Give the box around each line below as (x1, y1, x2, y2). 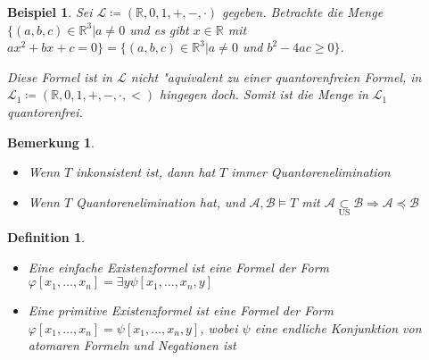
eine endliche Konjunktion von (254, 318, 422, 337)
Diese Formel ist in (7, 67, 112, 86)
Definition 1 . (7, 227, 86, 246)
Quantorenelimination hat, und (76, 192, 245, 211)
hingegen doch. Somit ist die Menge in (160, 85, 368, 104)
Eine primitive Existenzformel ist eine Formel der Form (28, 301, 334, 320)
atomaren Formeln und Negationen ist (28, 336, 236, 355)
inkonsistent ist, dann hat (76, 163, 216, 181)
